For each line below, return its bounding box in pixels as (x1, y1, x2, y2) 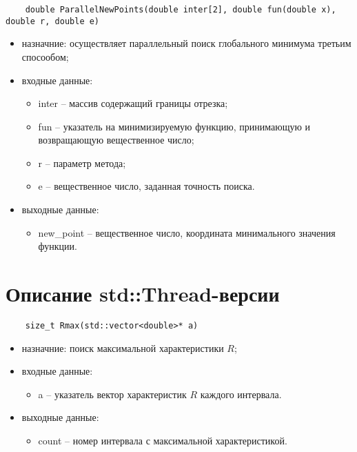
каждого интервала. (200, 386, 282, 401)
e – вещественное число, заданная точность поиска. (38, 179, 255, 193)
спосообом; (21, 49, 69, 63)
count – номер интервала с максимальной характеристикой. (38, 433, 287, 447)
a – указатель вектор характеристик (38, 386, 187, 401)
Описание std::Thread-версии (6, 279, 280, 308)
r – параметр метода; (38, 155, 126, 170)
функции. (38, 239, 77, 253)
